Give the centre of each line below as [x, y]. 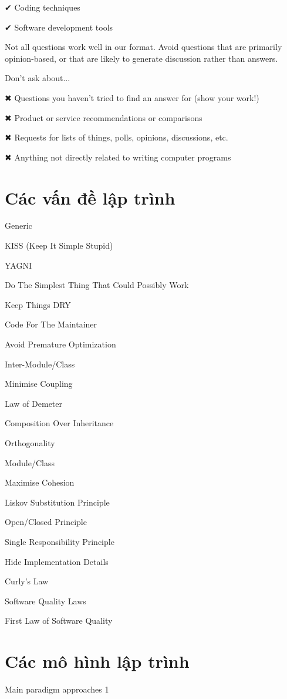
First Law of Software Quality [59, 621]
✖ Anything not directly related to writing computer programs [118, 157]
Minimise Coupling [39, 384]
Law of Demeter [34, 403]
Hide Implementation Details [57, 561]
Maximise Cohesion [40, 482]
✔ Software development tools [59, 27]
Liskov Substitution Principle [57, 502]
